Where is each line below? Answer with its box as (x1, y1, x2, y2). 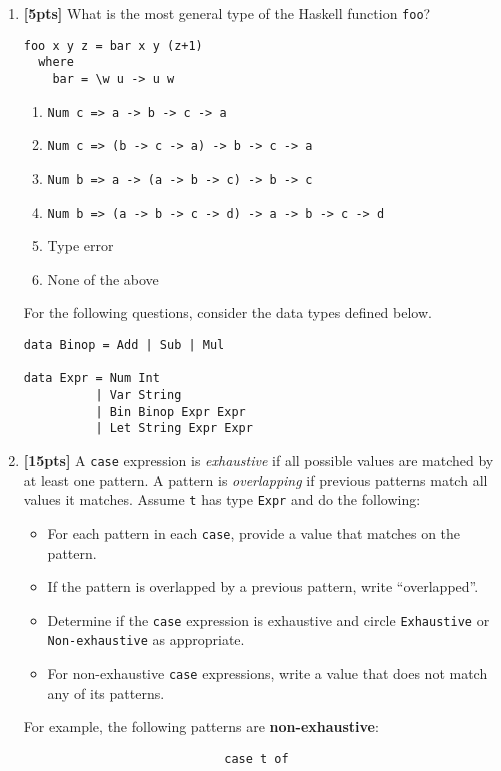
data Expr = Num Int (23, 371, 160, 386)
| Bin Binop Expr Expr (95, 404, 246, 419)
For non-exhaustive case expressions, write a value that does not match (47, 663, 488, 684)
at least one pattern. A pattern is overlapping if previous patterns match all (23, 469, 488, 490)
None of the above (47, 268, 159, 289)
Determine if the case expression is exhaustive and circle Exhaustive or (47, 609, 490, 630)
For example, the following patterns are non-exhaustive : (23, 716, 379, 737)
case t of (224, 751, 289, 766)
